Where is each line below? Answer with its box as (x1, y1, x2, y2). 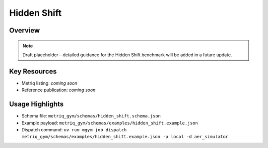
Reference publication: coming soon (21, 87, 96, 93)
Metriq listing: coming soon (21, 80, 78, 86)
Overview (9, 26, 40, 35)
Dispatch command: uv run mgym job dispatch (21, 126, 127, 133)
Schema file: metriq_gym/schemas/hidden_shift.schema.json (21, 113, 161, 119)
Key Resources (9, 67, 57, 75)
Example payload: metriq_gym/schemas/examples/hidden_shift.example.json (21, 120, 198, 126)
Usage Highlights (9, 100, 64, 109)
